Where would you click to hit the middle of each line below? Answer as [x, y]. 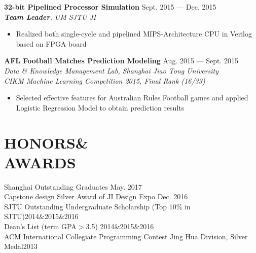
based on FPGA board [51, 43]
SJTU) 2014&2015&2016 [41, 216]
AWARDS [40, 162]
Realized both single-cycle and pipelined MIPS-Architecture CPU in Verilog [134, 34]
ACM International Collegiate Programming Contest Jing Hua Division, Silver [126, 236]
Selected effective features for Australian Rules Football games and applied [132, 98]
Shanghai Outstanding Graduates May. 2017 [73, 186]
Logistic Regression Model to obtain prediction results [100, 107]
